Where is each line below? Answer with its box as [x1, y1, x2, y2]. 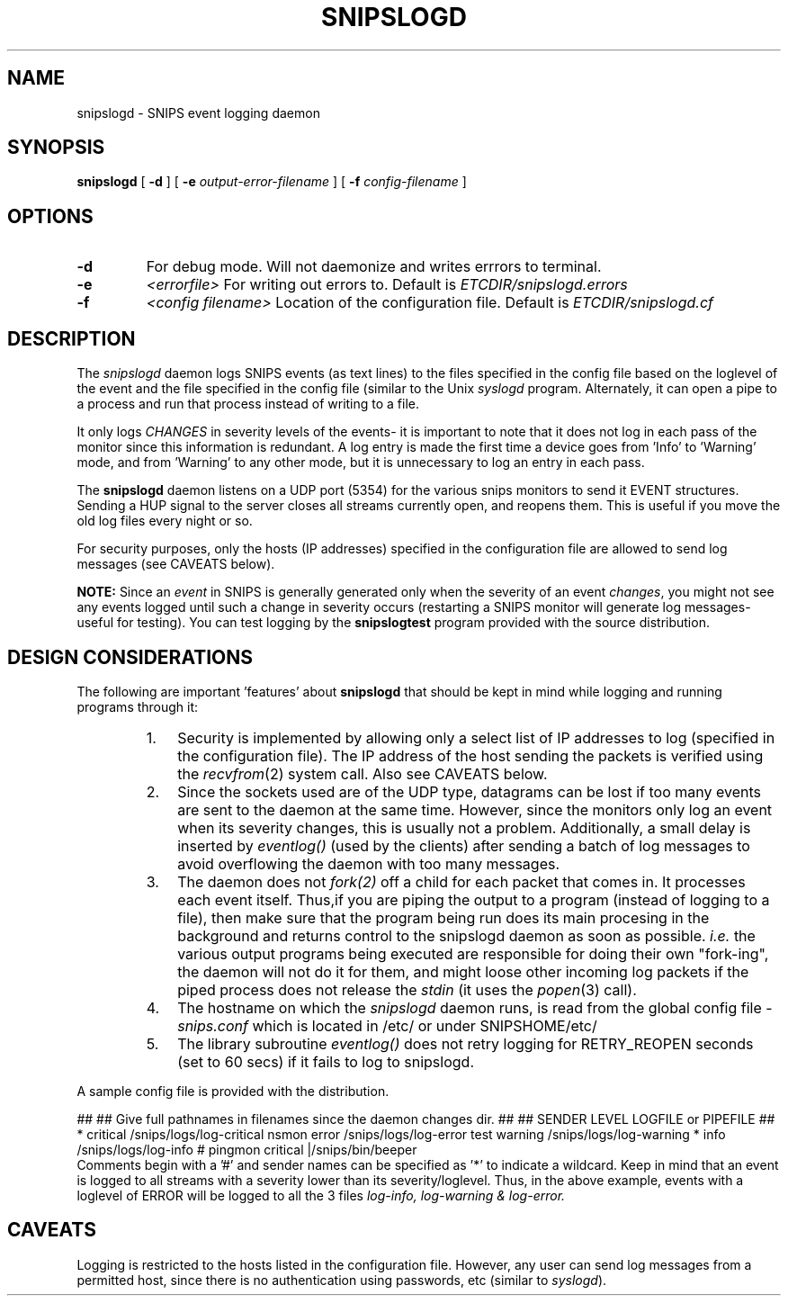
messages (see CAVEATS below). [76, 556, 275, 572]
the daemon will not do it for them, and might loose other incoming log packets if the [177, 962, 749, 981]
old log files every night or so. [76, 513, 253, 529]
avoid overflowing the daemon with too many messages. [177, 854, 560, 873]
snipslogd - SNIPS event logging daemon [76, 104, 320, 121]
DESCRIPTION [7, 327, 136, 350]
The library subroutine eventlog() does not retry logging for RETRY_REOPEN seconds [177, 1034, 754, 1053]
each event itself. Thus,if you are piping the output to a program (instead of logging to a [177, 890, 770, 909]
